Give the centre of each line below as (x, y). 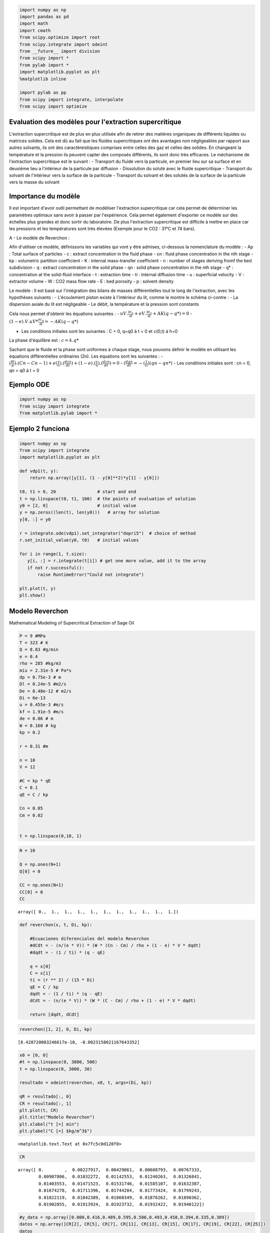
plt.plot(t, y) (38, 588)
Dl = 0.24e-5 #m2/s (43, 684)
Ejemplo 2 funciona (39, 429)
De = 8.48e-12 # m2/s (45, 691)
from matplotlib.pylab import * (59, 413)
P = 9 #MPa (32, 636)
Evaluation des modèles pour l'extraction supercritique (95, 122)
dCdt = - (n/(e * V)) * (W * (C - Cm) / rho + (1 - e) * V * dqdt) (113, 1001)
